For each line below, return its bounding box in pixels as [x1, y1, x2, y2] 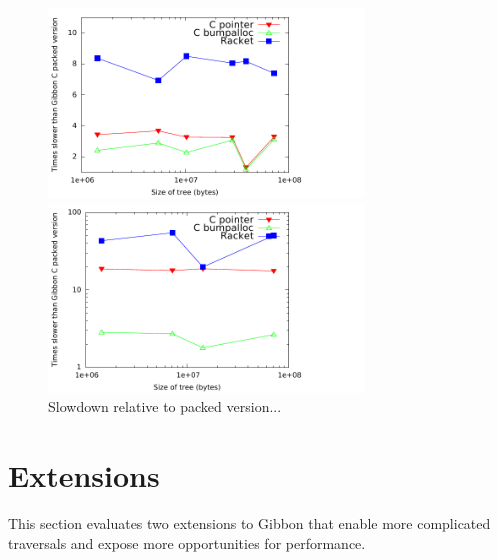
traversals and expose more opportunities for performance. [8, 532, 366, 553]
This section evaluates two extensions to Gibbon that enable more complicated [8, 513, 491, 534]
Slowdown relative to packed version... [48, 396, 282, 417]
